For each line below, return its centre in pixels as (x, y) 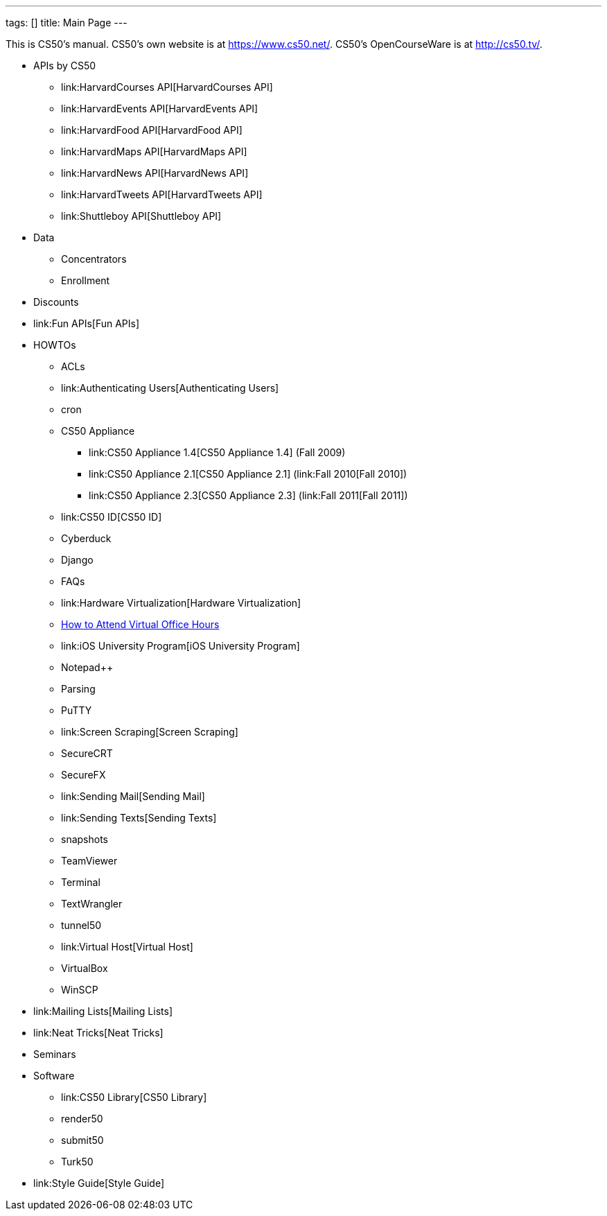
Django (77, 560)
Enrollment (86, 280)
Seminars (55, 1054)
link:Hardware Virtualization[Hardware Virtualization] (181, 603)
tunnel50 (81, 925)
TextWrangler (92, 904)
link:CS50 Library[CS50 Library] (134, 1097)
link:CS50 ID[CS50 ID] (112, 517)
